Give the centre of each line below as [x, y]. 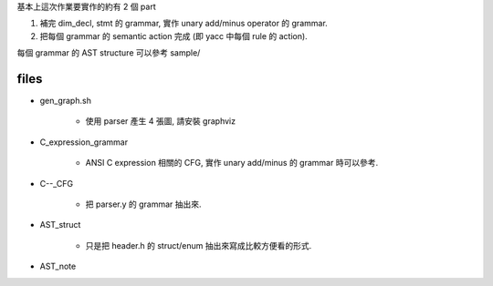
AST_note [58, 266]
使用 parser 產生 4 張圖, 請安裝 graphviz [161, 121]
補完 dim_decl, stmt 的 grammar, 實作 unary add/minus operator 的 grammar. [184, 24]
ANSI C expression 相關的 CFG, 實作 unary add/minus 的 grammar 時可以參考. [232, 163]
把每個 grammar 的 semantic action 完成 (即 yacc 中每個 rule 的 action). [173, 36]
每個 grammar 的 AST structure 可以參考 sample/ [109, 53]
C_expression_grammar [84, 142]
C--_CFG [56, 183]
